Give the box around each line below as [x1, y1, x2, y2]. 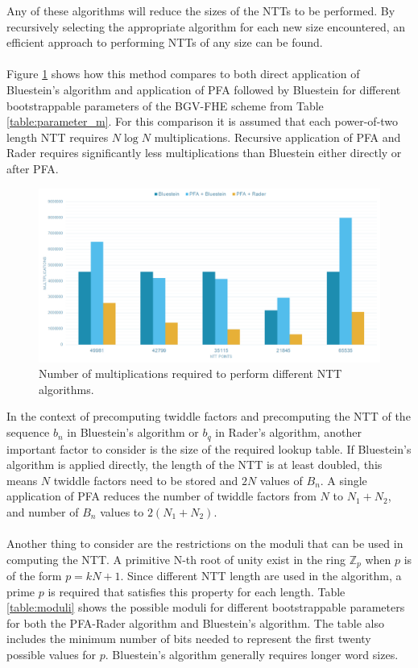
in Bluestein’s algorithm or [67, 424, 199, 441]
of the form [6, 567, 62, 584]
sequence [6, 424, 50, 441]
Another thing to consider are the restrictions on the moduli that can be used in [6, 535, 404, 552]
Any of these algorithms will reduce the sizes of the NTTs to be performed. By [6, 2, 395, 19]
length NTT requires [6, 128, 109, 145]
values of [259, 471, 303, 488]
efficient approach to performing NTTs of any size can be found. [6, 34, 323, 51]
